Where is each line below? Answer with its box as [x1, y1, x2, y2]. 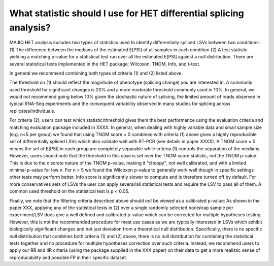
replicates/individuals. [9, 108, 55, 114]
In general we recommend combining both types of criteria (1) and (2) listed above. [9, 70, 183, 76]
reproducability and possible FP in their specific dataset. [9, 254, 127, 260]
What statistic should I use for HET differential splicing [9, 8, 245, 19]
